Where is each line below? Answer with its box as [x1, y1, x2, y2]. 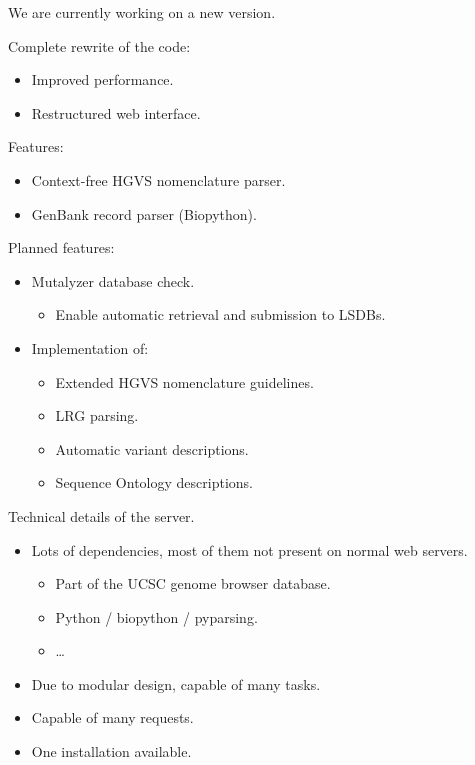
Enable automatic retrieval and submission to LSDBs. [55, 304, 386, 325]
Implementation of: [31, 337, 149, 358]
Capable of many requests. [31, 707, 194, 728]
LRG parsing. [55, 405, 139, 426]
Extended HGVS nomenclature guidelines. [55, 371, 314, 392]
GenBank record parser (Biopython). [31, 203, 257, 224]
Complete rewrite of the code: [8, 35, 191, 56]
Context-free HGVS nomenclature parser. [31, 169, 286, 190]
